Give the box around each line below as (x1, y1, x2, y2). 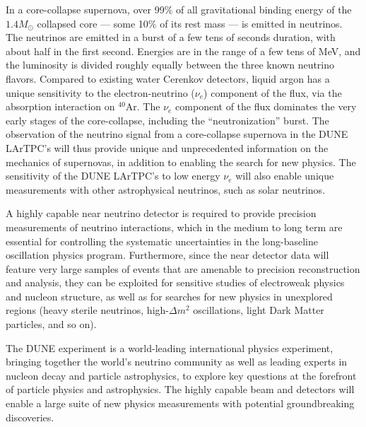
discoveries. (6, 409, 54, 424)
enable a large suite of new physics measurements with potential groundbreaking (6, 396, 355, 411)
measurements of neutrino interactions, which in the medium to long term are (6, 219, 343, 234)
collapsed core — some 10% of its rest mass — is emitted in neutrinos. (37, 16, 343, 30)
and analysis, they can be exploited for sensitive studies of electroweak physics (6, 275, 345, 290)
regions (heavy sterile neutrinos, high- (6, 303, 169, 317)
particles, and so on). (6, 317, 97, 332)
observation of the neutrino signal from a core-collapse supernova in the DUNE (6, 127, 348, 141)
